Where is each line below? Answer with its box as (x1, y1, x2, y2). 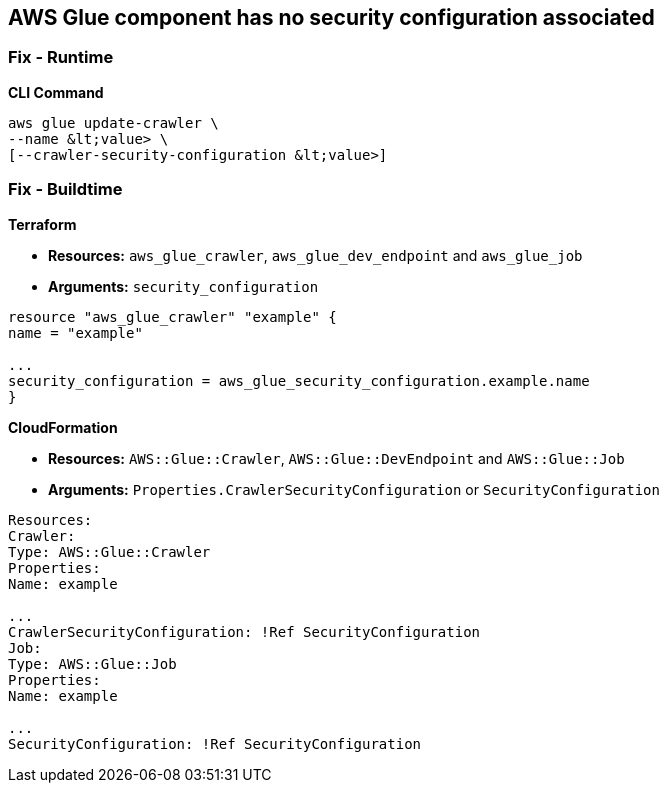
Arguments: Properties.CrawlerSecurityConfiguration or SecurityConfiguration (48, 480, 660, 498)
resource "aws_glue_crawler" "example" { (8, 308, 337, 325)
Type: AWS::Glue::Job (8, 655, 177, 672)
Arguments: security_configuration (48, 277, 319, 295)
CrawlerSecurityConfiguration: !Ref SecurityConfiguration (8, 623, 481, 640)
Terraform (8, 215, 77, 233)
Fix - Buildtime (8, 179, 123, 200)
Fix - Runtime (8, 47, 114, 68)
